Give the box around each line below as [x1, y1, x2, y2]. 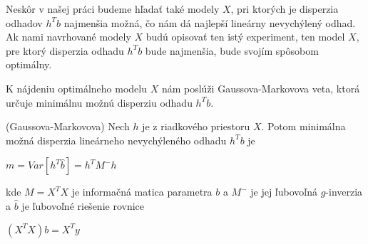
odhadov [6, 15, 43, 30]
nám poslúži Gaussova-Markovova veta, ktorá [161, 80, 360, 95]
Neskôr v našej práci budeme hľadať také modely [6, 1, 220, 16]
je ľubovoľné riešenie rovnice [21, 198, 145, 213]
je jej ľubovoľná [250, 184, 317, 199]
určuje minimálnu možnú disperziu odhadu [6, 95, 193, 110]
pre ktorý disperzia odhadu [6, 43, 124, 58]
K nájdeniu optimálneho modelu [6, 80, 147, 95]
